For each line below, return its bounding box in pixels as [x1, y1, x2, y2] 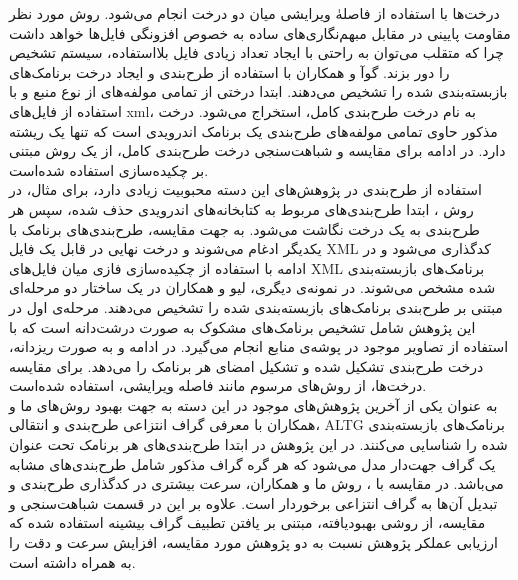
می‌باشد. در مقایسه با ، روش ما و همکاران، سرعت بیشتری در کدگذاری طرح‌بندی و [9, 473, 504, 494]
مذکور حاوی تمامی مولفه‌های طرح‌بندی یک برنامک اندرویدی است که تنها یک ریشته [9, 120, 498, 141]
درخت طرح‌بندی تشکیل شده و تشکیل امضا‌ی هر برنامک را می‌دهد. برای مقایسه [9, 355, 484, 376]
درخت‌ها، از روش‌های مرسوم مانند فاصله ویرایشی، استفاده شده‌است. [9, 375, 427, 396]
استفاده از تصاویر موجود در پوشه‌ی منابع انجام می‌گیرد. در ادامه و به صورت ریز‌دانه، [9, 336, 509, 357]
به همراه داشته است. [9, 551, 136, 572]
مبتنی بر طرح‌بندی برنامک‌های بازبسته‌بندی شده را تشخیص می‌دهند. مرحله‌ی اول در [9, 296, 503, 317]
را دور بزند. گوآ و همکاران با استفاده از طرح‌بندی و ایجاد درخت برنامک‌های [9, 61, 450, 82]
